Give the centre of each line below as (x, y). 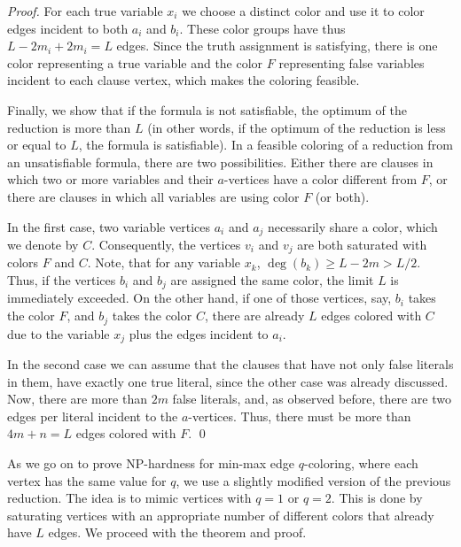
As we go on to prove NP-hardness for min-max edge (151, 462)
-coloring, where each (361, 462)
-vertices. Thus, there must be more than (300, 416)
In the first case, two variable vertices (109, 226)
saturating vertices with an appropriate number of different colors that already (221, 515)
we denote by (43, 244)
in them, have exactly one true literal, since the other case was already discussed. (228, 381)
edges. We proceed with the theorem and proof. (177, 532)
